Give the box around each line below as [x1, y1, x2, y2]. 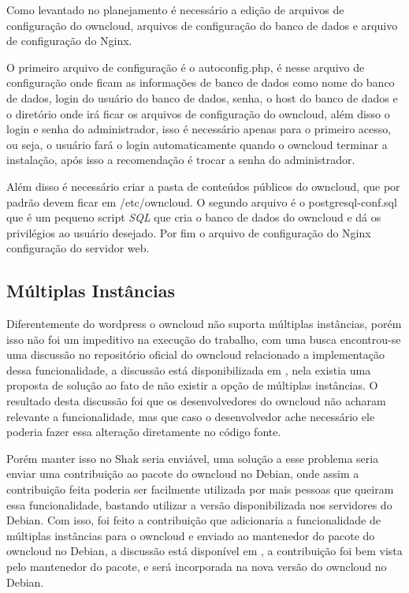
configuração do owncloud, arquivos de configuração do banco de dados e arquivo [6, 17, 398, 33]
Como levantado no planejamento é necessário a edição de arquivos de [6, 2, 344, 17]
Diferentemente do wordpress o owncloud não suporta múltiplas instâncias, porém [6, 315, 402, 332]
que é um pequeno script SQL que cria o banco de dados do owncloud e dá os [6, 209, 381, 226]
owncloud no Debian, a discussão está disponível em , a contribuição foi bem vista [6, 543, 403, 559]
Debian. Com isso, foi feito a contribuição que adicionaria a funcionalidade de [6, 512, 381, 528]
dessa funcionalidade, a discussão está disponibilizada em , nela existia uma [6, 361, 371, 378]
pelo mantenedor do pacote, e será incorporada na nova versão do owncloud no [6, 558, 387, 575]
